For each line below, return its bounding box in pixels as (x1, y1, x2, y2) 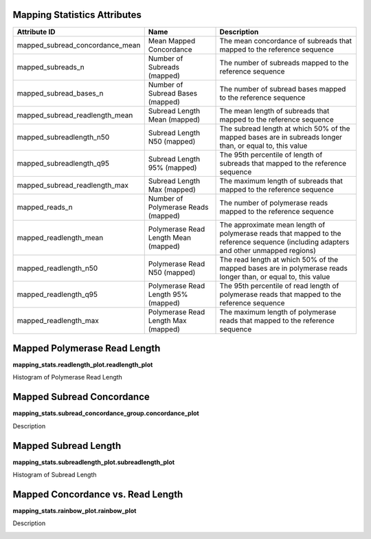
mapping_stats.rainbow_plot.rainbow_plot (12, 506, 137, 515)
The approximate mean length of (219, 220, 326, 230)
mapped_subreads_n (16, 62, 85, 71)
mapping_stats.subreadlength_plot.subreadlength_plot (12, 458, 175, 466)
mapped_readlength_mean (16, 232, 104, 242)
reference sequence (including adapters (219, 237, 350, 247)
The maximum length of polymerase (219, 307, 337, 316)
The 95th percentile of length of (219, 150, 323, 159)
